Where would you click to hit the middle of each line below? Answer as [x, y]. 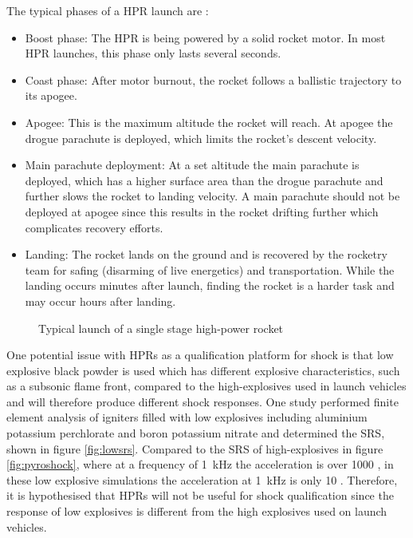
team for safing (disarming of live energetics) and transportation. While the [210, 269]
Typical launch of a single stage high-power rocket [161, 328]
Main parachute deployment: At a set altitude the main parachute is [192, 165]
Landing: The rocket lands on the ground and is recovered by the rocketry [206, 254]
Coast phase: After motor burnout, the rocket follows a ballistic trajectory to [213, 79]
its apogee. [51, 95]
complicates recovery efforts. [94, 227]
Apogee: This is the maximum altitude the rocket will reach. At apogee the [209, 122]
